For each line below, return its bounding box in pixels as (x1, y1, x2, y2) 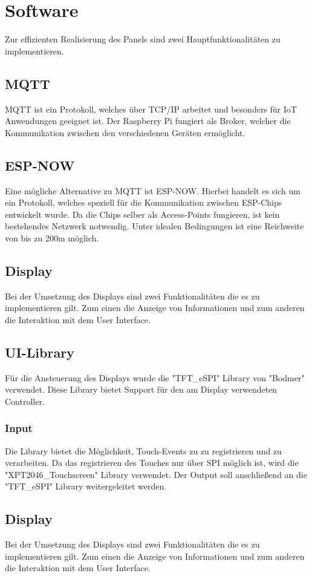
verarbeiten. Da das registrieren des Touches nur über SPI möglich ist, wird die (5, 456, 299, 469)
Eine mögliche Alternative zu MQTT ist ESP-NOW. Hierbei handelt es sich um (5, 184, 301, 197)
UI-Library (5, 342, 74, 361)
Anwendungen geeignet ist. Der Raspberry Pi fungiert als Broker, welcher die (5, 114, 291, 127)
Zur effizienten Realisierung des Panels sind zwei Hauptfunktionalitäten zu (5, 33, 281, 45)
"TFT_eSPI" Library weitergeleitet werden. (5, 480, 167, 493)
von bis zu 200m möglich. (5, 231, 99, 244)
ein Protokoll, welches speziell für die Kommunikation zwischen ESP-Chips (5, 196, 282, 209)
